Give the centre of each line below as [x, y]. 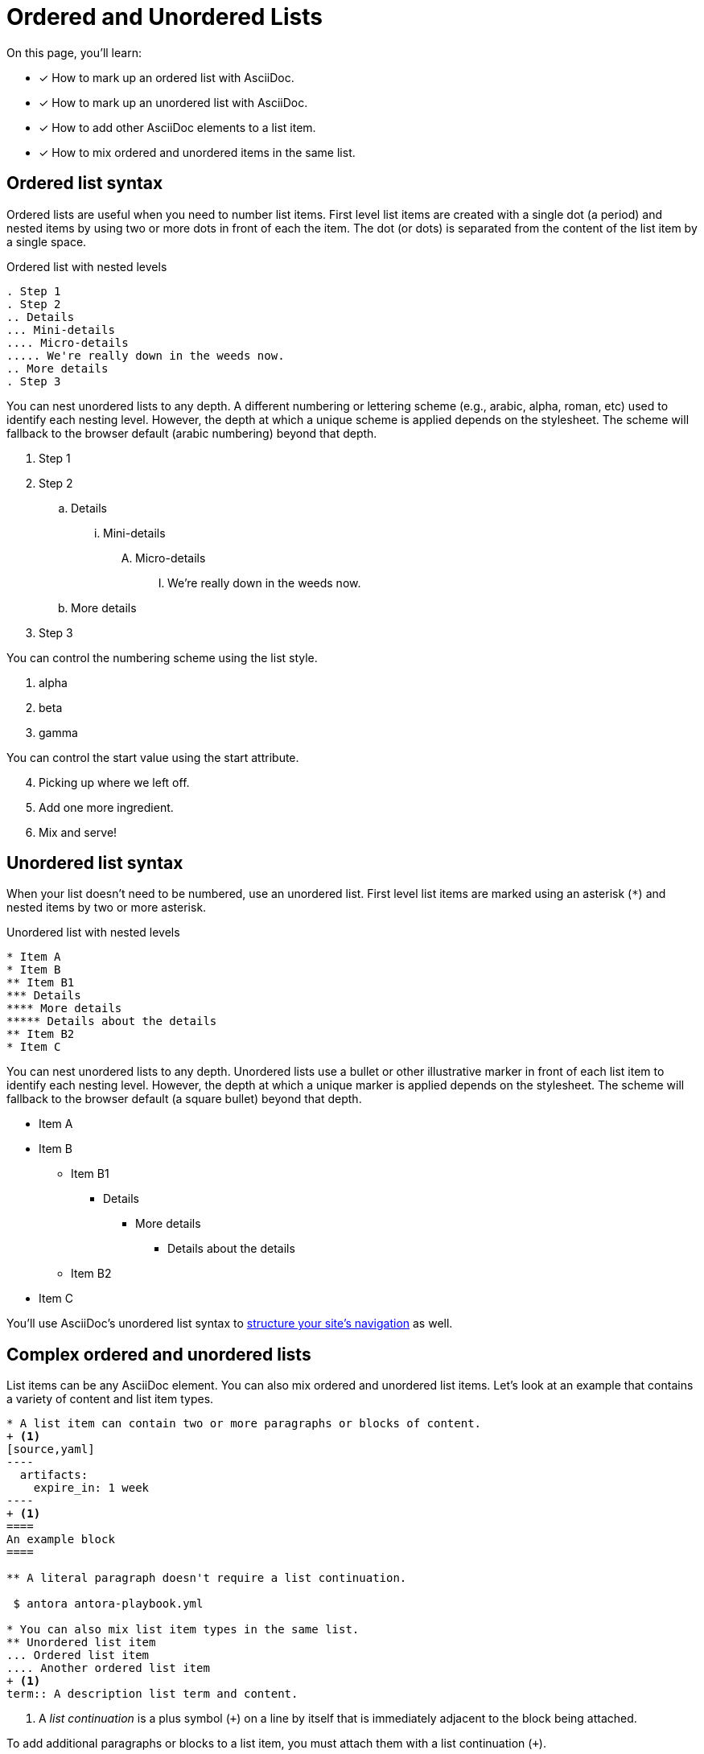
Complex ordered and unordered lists [159, 1354]
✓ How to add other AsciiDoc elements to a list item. [177, 127]
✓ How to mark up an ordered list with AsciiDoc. [167, 77]
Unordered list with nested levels [93, 933]
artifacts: [54, 1475]
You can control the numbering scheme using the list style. [162, 657]
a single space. [47, 241]
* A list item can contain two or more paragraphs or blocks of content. [244, 1424]
